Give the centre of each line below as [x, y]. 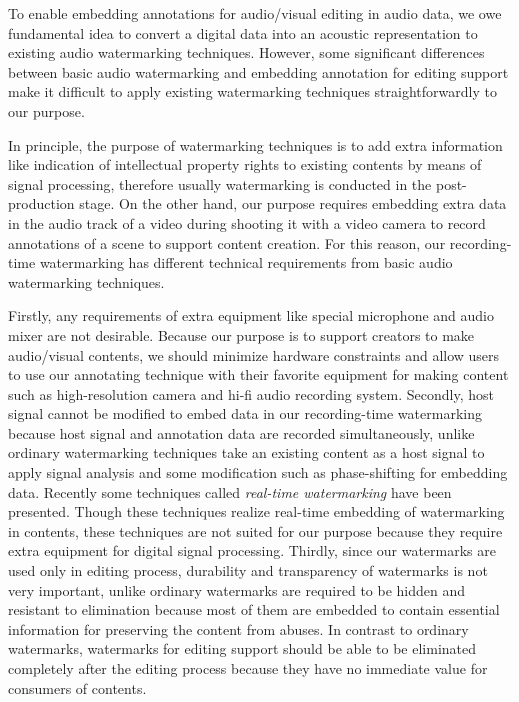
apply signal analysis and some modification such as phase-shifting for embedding [258, 472]
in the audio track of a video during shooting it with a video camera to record [247, 222]
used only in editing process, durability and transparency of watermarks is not [248, 570]
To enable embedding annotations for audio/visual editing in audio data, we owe [255, 13]
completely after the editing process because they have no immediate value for [248, 668]
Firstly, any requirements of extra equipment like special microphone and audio [251, 315]
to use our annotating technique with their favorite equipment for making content [258, 374]
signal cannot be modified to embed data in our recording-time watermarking [245, 413]
